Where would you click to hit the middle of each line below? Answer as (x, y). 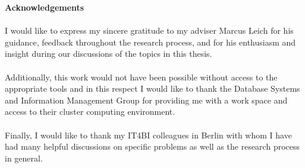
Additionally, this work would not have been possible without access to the (141, 77)
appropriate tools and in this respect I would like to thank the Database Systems (152, 88)
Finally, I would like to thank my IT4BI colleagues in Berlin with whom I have (148, 135)
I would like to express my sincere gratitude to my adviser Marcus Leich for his (149, 30)
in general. (24, 158)
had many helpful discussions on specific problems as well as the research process (152, 146)
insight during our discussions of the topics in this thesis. (109, 54)
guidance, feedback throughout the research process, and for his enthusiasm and (150, 42)
